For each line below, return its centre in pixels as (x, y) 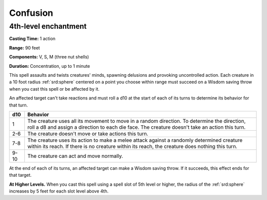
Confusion (31, 13)
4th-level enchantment (48, 26)
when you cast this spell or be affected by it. (54, 89)
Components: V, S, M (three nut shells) (49, 57)
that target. (21, 175)
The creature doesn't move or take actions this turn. (88, 134)
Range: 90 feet (24, 48)
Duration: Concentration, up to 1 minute (49, 66)
